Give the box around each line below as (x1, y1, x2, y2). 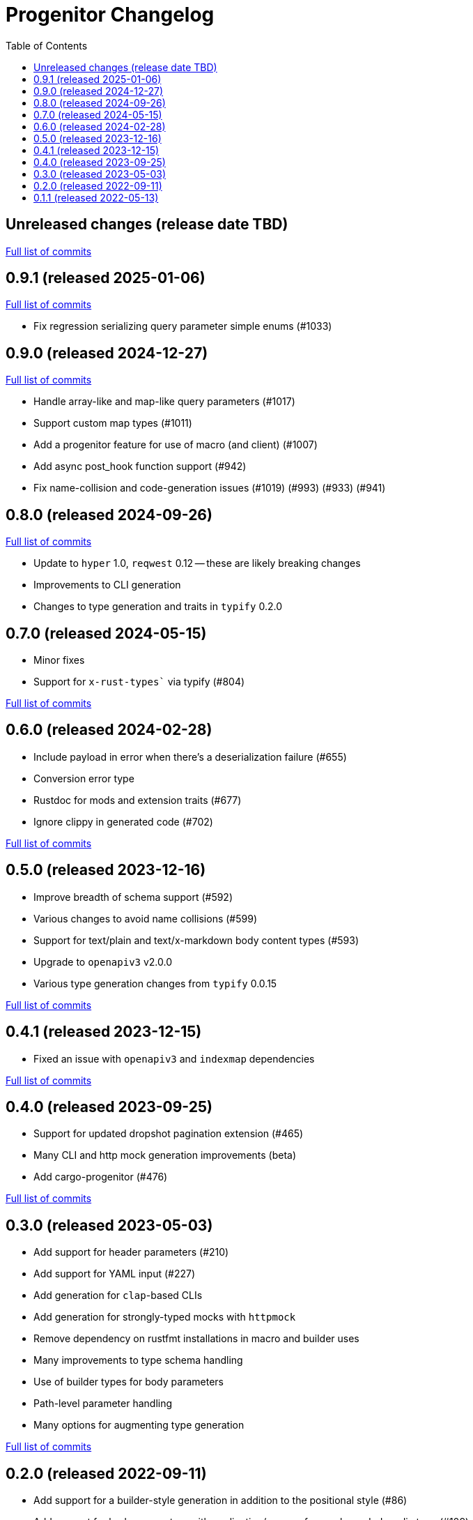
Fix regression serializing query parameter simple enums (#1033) (33, 320, 332, 333)
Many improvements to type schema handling (33, 1354, 243, 1367)
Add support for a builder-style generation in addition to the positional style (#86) (33, 1494, 408, 1507)
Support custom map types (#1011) (33, 417, 192, 430)
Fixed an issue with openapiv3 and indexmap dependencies (33, 1052, 315, 1065)
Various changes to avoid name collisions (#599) (33, 912, 257, 925)
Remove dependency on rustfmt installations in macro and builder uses (33, 1332, 359, 1345)
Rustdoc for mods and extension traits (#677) (33, 793, 242, 806)
